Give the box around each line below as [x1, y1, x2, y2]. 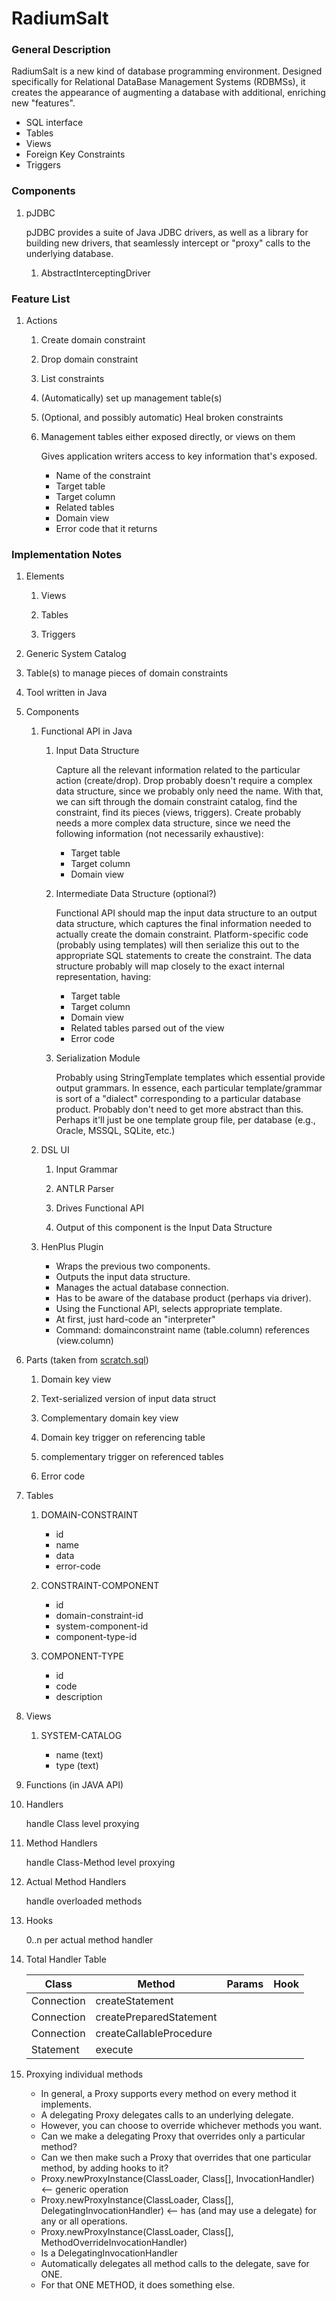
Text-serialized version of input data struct [40, 1393, 217, 1405]
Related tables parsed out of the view [70, 1022, 225, 1034]
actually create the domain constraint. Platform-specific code [55, 928, 309, 941]
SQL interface [25, 117, 84, 129]
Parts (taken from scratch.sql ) [25, 1354, 149, 1366]
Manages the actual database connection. [55, 1282, 229, 1294]
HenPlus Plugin [40, 1241, 104, 1253]
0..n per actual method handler [25, 1934, 154, 1946]
